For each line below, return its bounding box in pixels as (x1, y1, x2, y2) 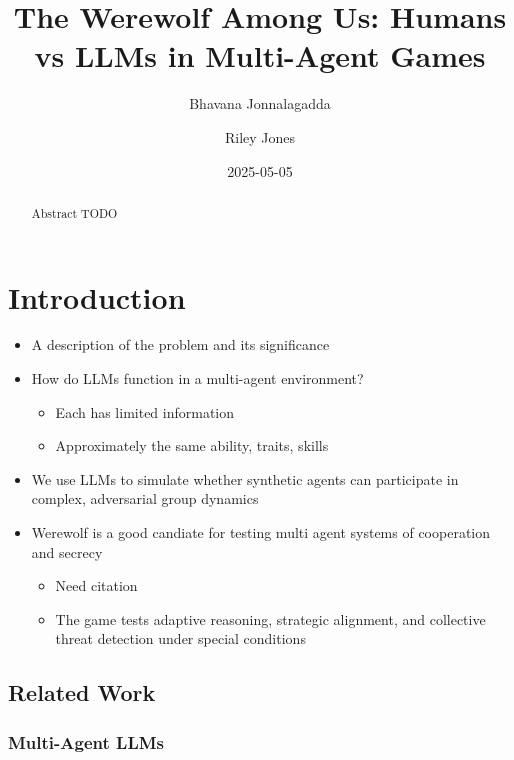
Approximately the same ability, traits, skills (55, 435, 329, 456)
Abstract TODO (31, 204, 118, 221)
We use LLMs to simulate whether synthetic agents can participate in (31, 468, 459, 489)
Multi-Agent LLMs (8, 729, 165, 754)
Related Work (8, 677, 156, 708)
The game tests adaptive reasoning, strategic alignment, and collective (55, 608, 486, 629)
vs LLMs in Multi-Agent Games (34, 35, 486, 76)
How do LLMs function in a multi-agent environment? (31, 368, 364, 389)
